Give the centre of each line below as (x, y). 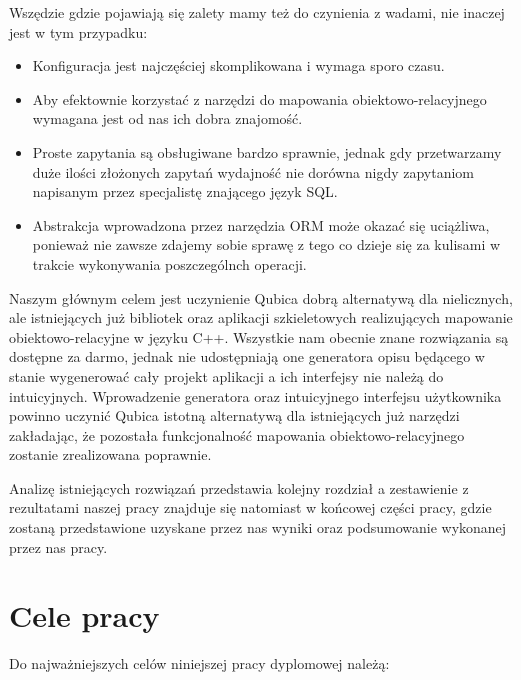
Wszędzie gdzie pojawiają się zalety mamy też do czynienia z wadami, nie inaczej (257, 12)
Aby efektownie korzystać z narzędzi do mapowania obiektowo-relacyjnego (259, 98)
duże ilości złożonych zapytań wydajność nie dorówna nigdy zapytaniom (253, 171)
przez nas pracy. (58, 546)
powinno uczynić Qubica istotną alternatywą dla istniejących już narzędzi (234, 415)
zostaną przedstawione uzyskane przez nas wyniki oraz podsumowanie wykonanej (258, 527)
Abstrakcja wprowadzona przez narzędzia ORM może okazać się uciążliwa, (261, 224)
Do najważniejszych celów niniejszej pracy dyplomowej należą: (199, 663)
